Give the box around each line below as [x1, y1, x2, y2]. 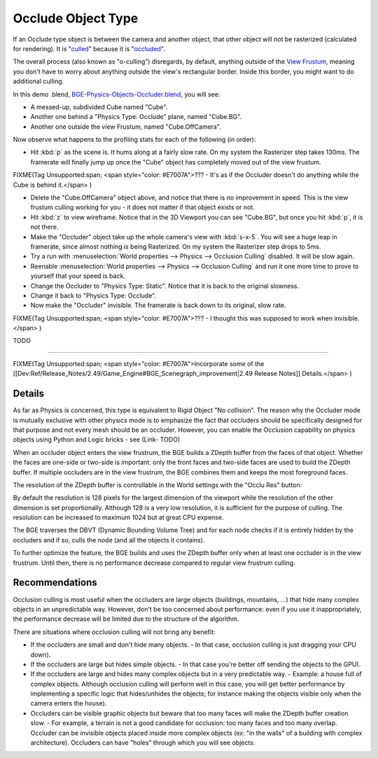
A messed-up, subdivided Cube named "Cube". [30, 102, 168, 111]
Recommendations [13, 577, 97, 589]
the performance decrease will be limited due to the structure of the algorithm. [13, 615, 239, 623]
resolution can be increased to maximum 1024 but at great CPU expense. [13, 513, 224, 521]
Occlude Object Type [13, 10, 139, 26]
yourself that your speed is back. [30, 272, 126, 280]
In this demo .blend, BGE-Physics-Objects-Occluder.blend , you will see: [13, 90, 220, 98]
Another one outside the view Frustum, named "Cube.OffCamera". [30, 122, 222, 131]
